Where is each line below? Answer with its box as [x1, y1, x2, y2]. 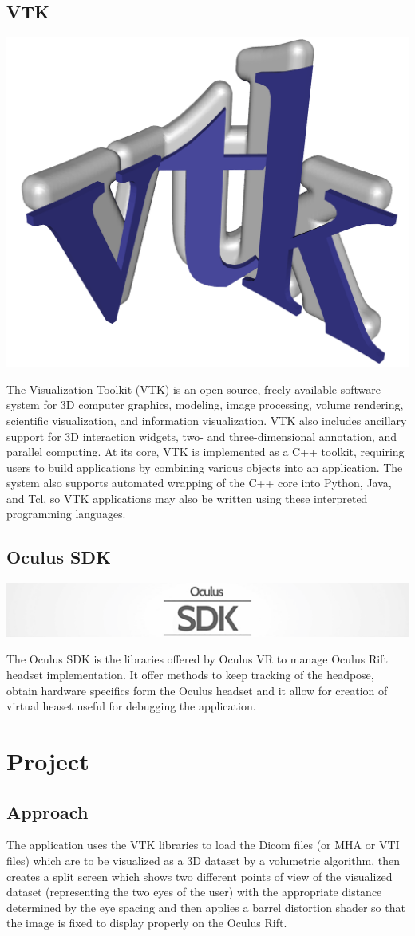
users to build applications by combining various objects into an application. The [6, 458, 403, 475]
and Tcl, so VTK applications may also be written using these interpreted [6, 490, 368, 506]
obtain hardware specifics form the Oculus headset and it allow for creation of [6, 682, 388, 698]
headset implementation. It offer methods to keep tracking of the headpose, [6, 666, 374, 682]
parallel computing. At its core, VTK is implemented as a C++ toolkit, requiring [6, 443, 405, 460]
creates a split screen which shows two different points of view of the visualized [6, 867, 393, 884]
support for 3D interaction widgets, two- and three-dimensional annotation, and [6, 427, 397, 444]
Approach [6, 799, 89, 824]
